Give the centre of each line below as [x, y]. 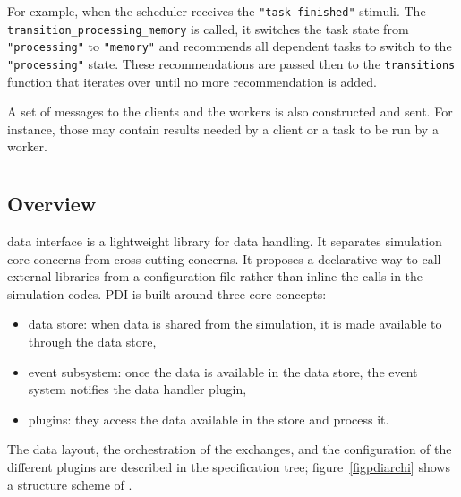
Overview [52, 204]
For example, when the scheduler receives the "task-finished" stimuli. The [217, 11]
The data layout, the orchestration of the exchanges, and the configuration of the [230, 449]
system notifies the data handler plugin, [137, 389]
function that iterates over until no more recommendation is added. [192, 81]
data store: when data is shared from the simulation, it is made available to [235, 324]
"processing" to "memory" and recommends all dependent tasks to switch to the [230, 46]
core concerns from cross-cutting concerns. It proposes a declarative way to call [224, 258]
